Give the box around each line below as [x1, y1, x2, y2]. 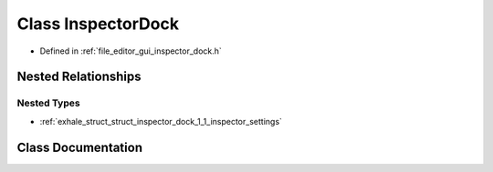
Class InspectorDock [16, 14, 180, 34]
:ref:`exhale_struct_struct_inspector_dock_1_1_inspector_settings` [39, 116, 283, 126]
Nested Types [16, 96, 81, 109]
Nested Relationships [16, 69, 142, 85]
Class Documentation [16, 139, 143, 155]
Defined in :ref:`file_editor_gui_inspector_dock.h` [39, 46, 223, 56]
